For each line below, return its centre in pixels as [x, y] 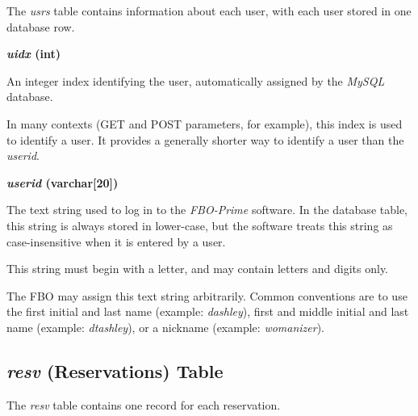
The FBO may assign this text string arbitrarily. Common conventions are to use [207, 295]
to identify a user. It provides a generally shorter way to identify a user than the [205, 139]
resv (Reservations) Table [115, 370]
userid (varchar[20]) [63, 182]
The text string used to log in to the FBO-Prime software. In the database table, [207, 210]
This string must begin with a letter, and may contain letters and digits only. [198, 269]
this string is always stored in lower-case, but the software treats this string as [200, 225]
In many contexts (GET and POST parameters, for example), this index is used [205, 123]
